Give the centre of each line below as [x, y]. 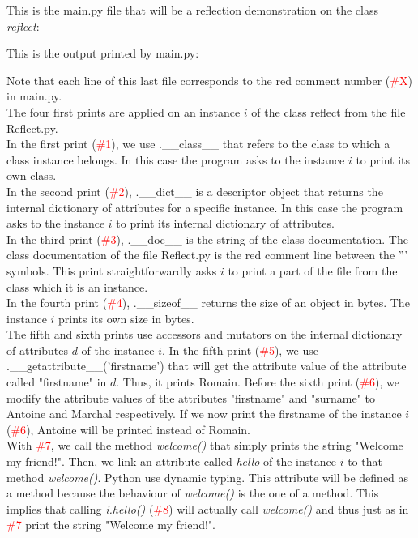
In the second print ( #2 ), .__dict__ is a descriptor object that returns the [195, 191]
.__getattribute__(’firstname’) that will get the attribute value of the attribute [207, 366]
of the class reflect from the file [328, 111]
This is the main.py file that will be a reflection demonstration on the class [192, 10]
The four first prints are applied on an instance [124, 111]
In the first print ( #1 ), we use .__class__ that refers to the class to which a [198, 144]
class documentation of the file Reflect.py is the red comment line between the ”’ [207, 255]
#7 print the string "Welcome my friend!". [111, 525]
